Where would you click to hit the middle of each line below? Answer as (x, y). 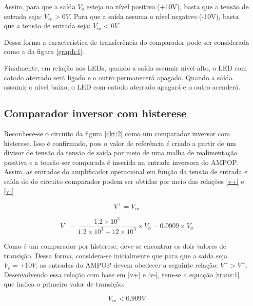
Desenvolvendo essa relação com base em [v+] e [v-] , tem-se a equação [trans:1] (122, 274)
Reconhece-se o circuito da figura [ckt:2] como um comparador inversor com (117, 133)
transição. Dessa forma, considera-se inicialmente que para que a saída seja (116, 255)
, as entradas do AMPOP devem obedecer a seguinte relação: (127, 265)
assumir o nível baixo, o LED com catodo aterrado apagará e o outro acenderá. (122, 87)
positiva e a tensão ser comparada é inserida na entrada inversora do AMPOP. (121, 162)
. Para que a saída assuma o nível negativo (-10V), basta (154, 16)
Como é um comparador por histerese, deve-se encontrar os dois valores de (115, 245)
